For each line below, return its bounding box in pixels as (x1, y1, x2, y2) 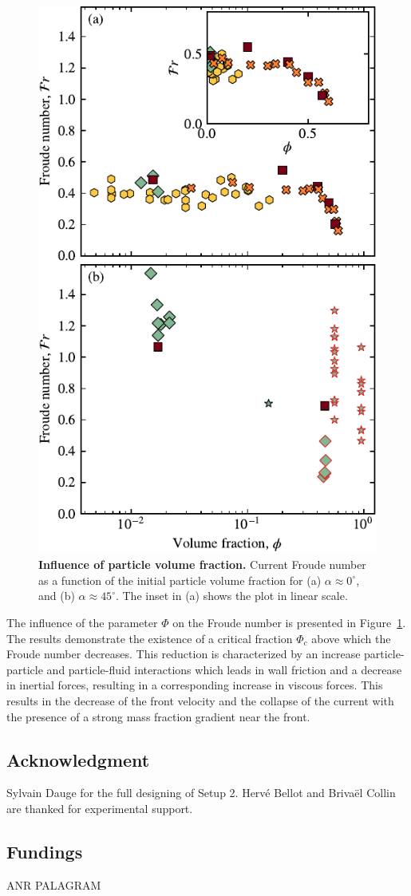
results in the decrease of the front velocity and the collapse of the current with (6, 693, 394, 709)
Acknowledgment (6, 747, 150, 772)
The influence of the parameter (6, 614, 158, 631)
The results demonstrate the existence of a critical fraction (6, 630, 293, 646)
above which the (311, 630, 391, 646)
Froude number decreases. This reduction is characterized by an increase (6, 645, 361, 662)
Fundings (6, 839, 83, 864)
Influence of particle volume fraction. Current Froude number (38, 556, 366, 573)
